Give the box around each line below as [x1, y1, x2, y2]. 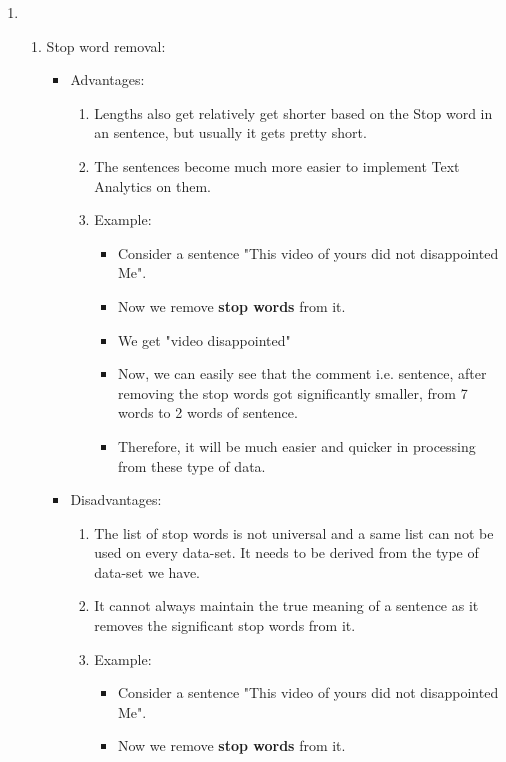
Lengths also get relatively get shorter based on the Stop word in [94, 102, 493, 123]
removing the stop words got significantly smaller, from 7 [117, 382, 468, 403]
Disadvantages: [70, 489, 162, 510]
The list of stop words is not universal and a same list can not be [94, 522, 494, 543]
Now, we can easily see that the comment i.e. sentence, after [117, 363, 487, 384]
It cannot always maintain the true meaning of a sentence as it [94, 595, 479, 616]
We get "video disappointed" [117, 329, 291, 350]
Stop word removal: [46, 35, 166, 56]
